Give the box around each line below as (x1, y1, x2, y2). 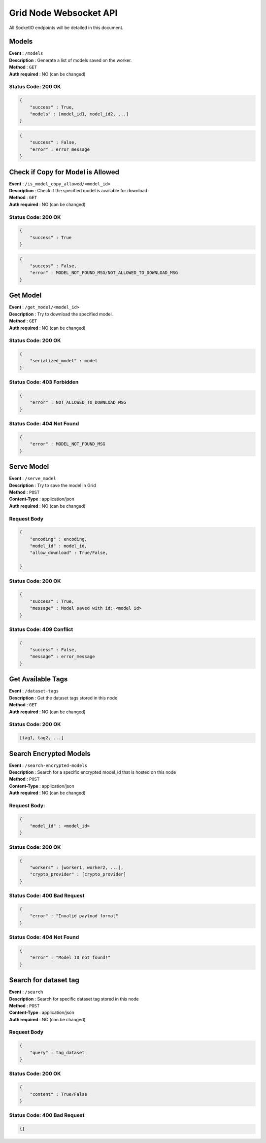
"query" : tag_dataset (30, 1050, 85, 1055)
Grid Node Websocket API (9, 7, 118, 18)
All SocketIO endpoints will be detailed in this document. (9, 25, 124, 31)
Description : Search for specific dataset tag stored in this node (9, 996, 139, 1002)
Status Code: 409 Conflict (9, 626, 73, 633)
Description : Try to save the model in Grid (9, 482, 96, 488)
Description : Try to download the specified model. (9, 311, 113, 317)
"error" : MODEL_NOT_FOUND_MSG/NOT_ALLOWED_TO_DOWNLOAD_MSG (30, 270, 178, 276)
